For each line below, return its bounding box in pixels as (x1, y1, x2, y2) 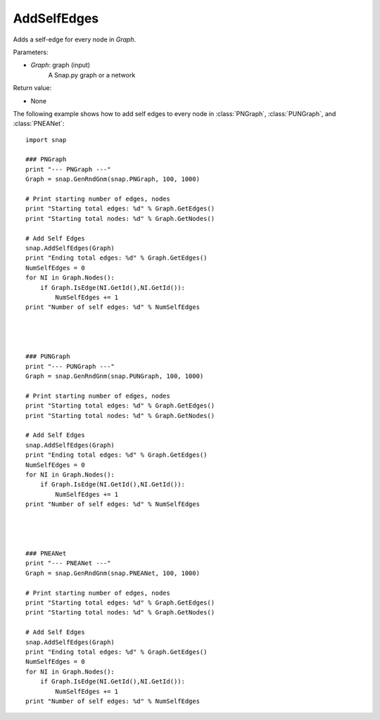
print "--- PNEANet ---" (25, 560, 111, 567)
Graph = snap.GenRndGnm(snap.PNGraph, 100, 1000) (25, 175, 201, 183)
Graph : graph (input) (30, 61, 91, 70)
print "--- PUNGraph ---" (25, 362, 115, 370)
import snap (25, 136, 67, 144)
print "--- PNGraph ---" (25, 165, 111, 173)
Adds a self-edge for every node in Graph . (13, 35, 137, 44)
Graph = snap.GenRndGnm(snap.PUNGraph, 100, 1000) (25, 372, 204, 380)
